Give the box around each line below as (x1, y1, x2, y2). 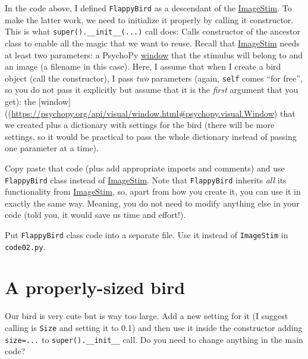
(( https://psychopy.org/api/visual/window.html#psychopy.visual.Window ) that (5, 107, 296, 119)
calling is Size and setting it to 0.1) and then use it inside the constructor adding (5, 321, 303, 333)
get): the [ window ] (5, 95, 71, 107)
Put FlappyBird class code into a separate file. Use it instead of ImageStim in (5, 228, 288, 241)
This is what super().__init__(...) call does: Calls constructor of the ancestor (5, 25, 301, 38)
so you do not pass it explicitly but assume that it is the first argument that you (5, 83, 298, 96)
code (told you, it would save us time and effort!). (5, 208, 186, 221)
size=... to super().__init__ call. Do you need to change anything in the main (5, 333, 303, 345)
